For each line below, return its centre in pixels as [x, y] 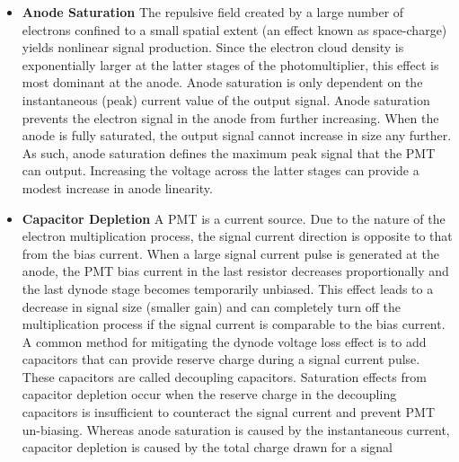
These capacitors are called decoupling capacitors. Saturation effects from [224, 376]
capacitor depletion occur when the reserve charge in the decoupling [209, 394]
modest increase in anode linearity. [117, 187]
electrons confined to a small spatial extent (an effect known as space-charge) [234, 29]
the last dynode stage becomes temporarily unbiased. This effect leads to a [228, 288]
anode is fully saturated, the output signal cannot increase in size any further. [237, 135]
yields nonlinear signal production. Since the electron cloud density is [213, 47]
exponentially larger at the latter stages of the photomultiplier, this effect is [230, 64]
